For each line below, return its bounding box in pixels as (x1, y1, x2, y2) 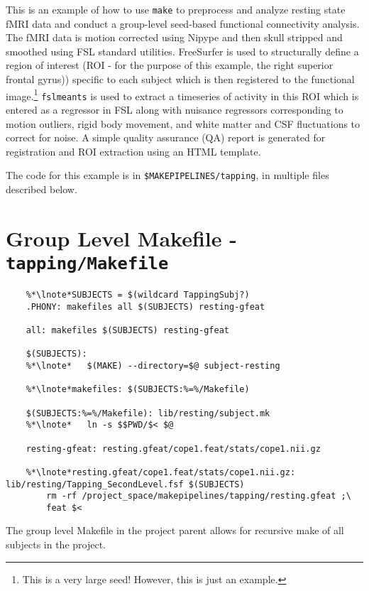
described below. (6, 181, 77, 196)
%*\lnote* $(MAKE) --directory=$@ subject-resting (26, 360, 280, 371)
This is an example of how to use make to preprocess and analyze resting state (6, 2, 346, 16)
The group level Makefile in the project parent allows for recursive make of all (6, 523, 344, 538)
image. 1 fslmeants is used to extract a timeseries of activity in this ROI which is (6, 86, 359, 103)
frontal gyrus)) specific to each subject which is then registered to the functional (6, 72, 355, 87)
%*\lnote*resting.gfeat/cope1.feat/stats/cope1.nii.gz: (26, 467, 296, 477)
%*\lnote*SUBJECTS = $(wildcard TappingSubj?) (26, 290, 250, 300)
